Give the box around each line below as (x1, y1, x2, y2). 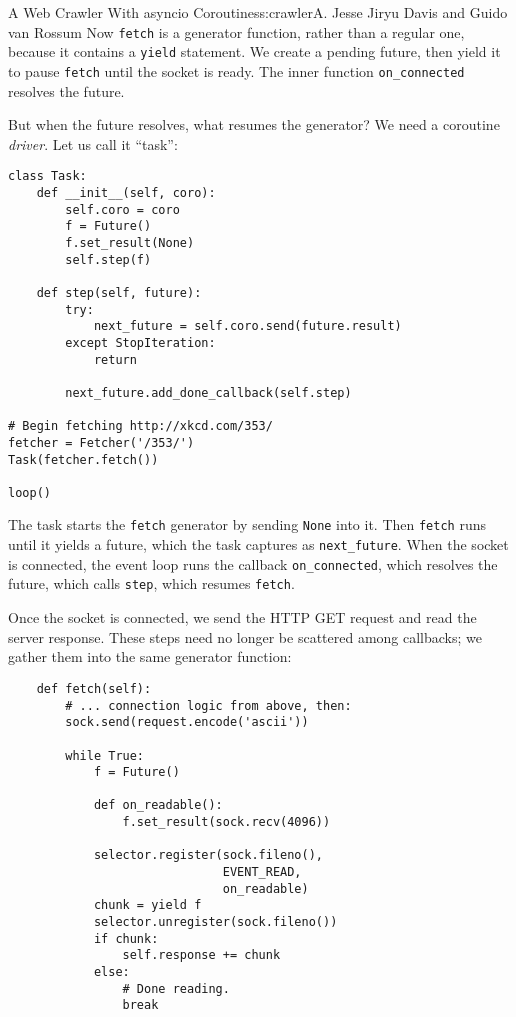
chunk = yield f (93, 898, 202, 913)
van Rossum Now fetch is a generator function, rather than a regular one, (8, 21, 465, 42)
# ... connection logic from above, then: (65, 698, 352, 713)
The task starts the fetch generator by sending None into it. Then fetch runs (8, 514, 486, 535)
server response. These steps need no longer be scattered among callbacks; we (8, 626, 482, 647)
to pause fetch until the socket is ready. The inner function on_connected (8, 60, 465, 81)
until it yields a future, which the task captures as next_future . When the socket (8, 534, 509, 555)
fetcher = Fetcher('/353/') (8, 435, 195, 450)
